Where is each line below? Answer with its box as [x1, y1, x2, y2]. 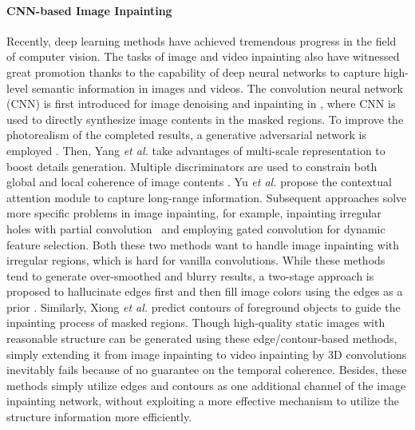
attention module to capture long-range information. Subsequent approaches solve [6, 189, 407, 205]
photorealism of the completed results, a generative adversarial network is [6, 126, 366, 143]
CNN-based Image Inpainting [6, 2, 172, 18]
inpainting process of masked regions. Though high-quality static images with [6, 314, 385, 331]
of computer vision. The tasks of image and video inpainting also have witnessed [6, 48, 400, 65]
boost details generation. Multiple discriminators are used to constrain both [6, 157, 377, 174]
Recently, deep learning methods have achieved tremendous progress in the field [6, 32, 397, 49]
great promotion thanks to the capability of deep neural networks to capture [6, 63, 381, 80]
